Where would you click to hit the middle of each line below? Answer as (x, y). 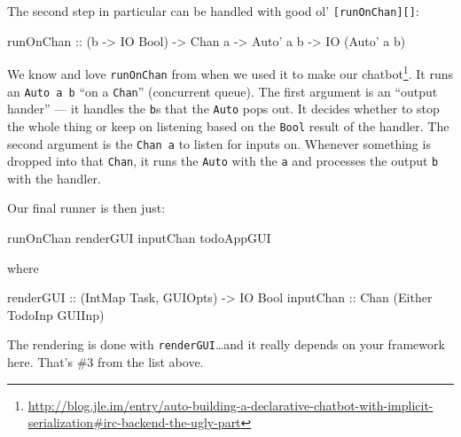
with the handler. (54, 178)
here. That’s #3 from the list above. (105, 362)
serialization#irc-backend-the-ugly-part (134, 422)
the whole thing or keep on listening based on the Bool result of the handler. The (228, 125)
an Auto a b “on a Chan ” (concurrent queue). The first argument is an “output (223, 91)
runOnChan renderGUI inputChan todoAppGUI (139, 238)
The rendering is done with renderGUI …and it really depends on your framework (226, 344)
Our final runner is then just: (86, 208)
